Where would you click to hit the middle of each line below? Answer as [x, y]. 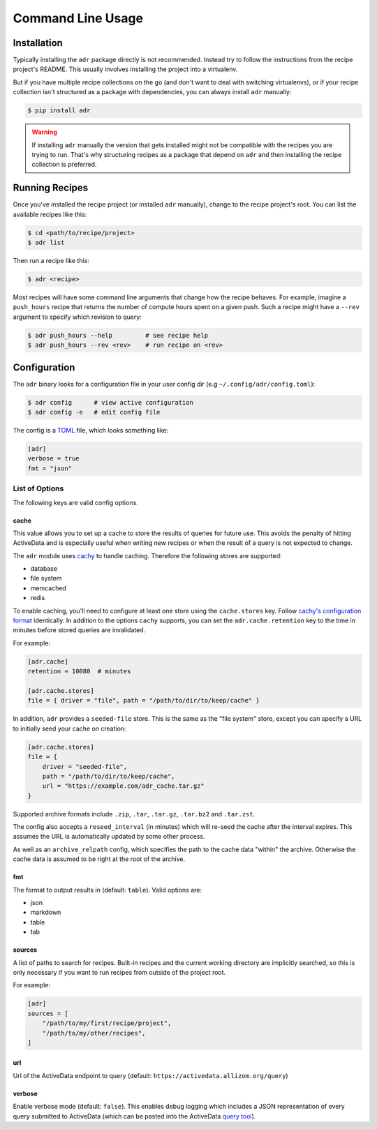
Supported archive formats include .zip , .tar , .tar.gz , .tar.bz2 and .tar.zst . [134, 814]
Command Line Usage [78, 18]
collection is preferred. [64, 165]
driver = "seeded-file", [85, 767]
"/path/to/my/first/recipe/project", [107, 1023]
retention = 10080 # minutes [79, 671]
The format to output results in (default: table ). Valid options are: [108, 890]
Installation [38, 43]
